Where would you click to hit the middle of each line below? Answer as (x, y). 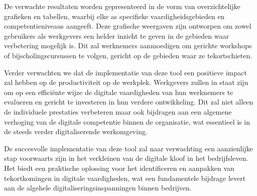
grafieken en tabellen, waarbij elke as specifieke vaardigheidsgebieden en (114, 16)
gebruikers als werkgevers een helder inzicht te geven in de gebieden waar (117, 35)
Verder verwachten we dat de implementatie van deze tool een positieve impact (125, 72)
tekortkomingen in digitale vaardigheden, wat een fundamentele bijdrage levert (125, 178)
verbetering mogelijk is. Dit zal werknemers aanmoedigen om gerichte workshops (128, 45)
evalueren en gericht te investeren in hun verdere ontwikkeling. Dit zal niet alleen (129, 102)
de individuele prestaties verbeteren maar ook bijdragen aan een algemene (118, 111)
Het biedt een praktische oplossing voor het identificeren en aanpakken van (119, 168)
